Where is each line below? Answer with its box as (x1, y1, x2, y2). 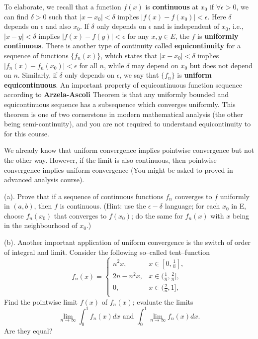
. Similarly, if (17, 70, 57, 80)
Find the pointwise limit (4, 296, 78, 307)
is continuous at (145, 1, 198, 11)
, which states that (100, 50, 158, 60)
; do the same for (131, 210, 183, 221)
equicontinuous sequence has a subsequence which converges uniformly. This (4, 99, 236, 109)
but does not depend (189, 60, 253, 70)
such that (49, 11, 78, 21)
